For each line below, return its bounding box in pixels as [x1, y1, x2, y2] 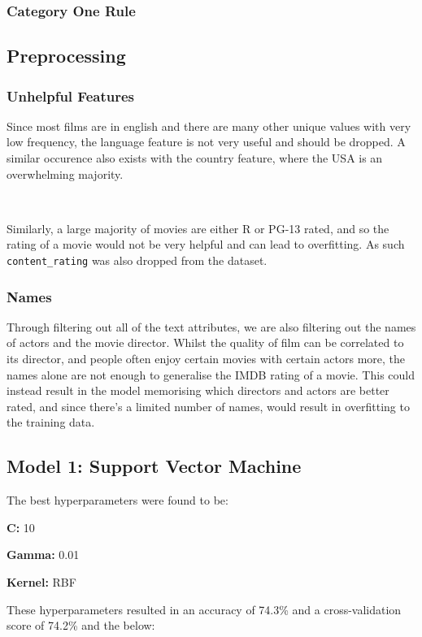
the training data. [7, 414, 95, 431]
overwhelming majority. [7, 165, 124, 182]
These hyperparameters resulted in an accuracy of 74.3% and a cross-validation [7, 600, 402, 617]
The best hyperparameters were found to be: [7, 492, 228, 509]
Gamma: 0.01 [7, 546, 80, 563]
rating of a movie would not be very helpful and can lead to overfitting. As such [7, 236, 405, 253]
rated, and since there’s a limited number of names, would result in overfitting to [7, 397, 410, 414]
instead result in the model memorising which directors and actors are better [7, 382, 389, 399]
